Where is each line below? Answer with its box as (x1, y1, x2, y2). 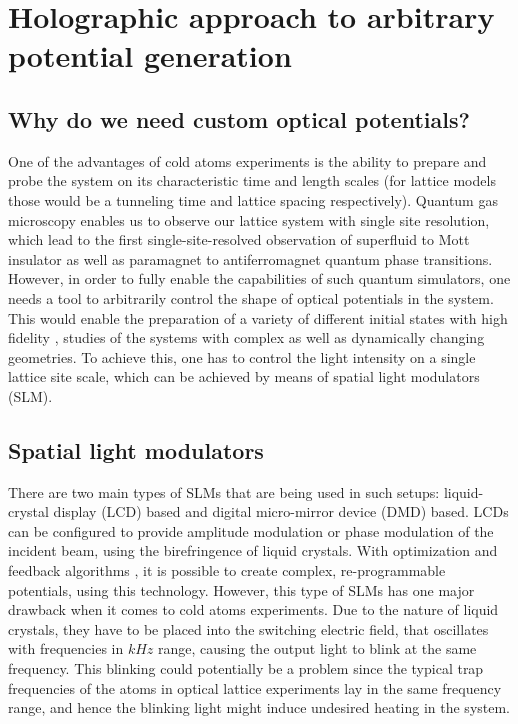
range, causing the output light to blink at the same (158, 638, 477, 659)
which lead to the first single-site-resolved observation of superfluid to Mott (8, 229, 470, 250)
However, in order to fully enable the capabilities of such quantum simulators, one (8, 268, 511, 289)
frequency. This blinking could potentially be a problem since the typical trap (8, 658, 484, 679)
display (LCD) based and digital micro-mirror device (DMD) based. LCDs (53, 501, 509, 522)
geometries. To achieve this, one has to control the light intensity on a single (8, 346, 476, 367)
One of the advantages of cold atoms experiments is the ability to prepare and (8, 150, 487, 171)
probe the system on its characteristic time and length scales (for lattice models (8, 170, 496, 191)
